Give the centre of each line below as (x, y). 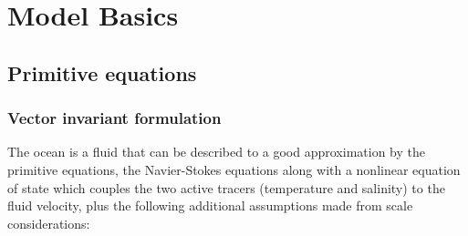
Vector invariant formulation (114, 118)
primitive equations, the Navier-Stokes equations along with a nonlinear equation (234, 169)
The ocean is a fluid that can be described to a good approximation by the (216, 152)
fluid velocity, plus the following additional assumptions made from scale (210, 205)
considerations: (49, 223)
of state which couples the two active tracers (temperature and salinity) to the (226, 187)
